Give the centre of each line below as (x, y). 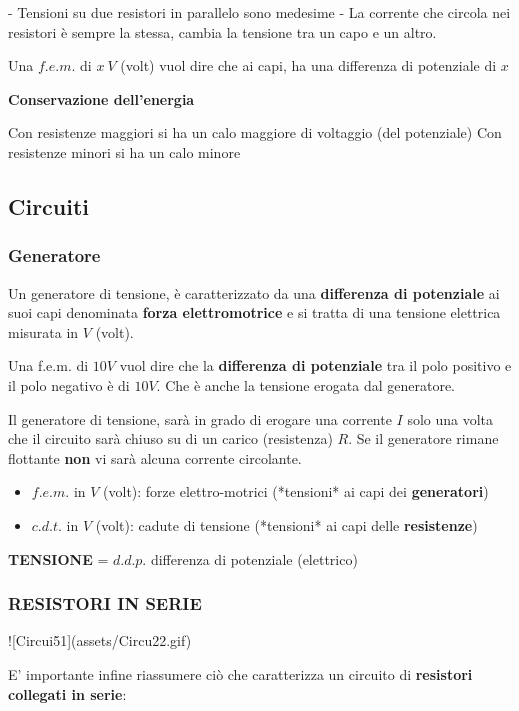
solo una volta (450, 418)
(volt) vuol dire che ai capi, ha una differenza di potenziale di (308, 65)
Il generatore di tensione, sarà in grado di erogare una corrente (200, 418)
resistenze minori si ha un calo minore (124, 151)
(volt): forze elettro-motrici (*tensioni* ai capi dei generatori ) (296, 491)
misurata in (43, 331)
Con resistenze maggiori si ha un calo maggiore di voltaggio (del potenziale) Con (255, 132)
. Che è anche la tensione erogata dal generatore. (306, 384)
